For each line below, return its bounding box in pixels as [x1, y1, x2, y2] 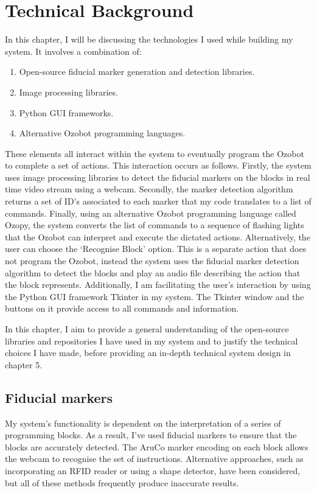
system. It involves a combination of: [5, 44, 142, 57]
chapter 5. [5, 358, 43, 371]
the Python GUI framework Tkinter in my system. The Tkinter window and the [5, 290, 304, 302]
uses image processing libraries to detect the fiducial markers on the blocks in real [5, 170, 310, 183]
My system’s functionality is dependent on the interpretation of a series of [5, 416, 281, 429]
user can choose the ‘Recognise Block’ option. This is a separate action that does [5, 242, 307, 255]
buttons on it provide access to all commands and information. [5, 302, 239, 315]
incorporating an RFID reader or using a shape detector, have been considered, [5, 464, 301, 477]
